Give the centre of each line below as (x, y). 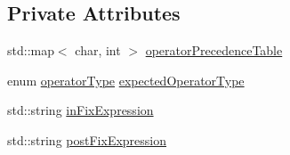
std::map (31, 50)
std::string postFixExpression (87, 139)
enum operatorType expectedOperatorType (126, 80)
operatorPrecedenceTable (214, 50)
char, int (98, 50)
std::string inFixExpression (81, 110)
